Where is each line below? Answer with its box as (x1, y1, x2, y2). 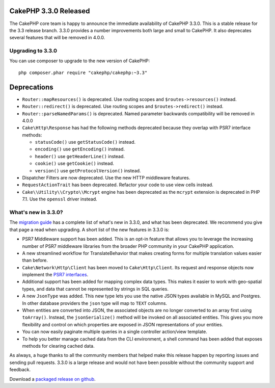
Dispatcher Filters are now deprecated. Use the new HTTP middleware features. (22, 175, 190, 181)
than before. (22, 257, 48, 264)
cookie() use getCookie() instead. (35, 161, 115, 167)
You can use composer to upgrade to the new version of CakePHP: (9, 58, 150, 64)
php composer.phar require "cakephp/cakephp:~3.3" (18, 69, 148, 75)
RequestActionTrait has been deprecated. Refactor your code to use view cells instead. (22, 182, 213, 188)
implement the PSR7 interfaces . (22, 272, 89, 278)
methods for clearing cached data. (22, 343, 95, 349)
